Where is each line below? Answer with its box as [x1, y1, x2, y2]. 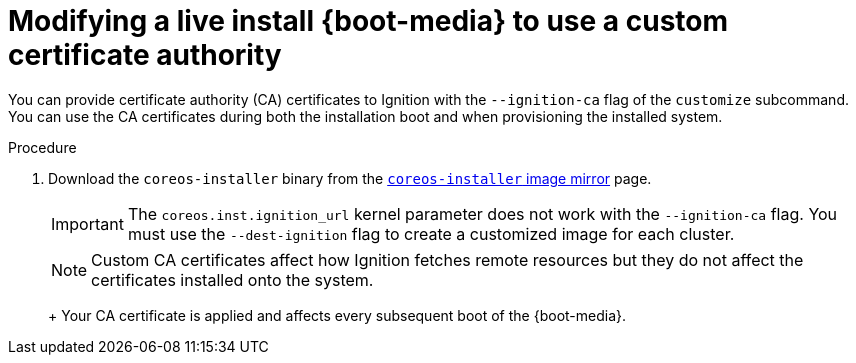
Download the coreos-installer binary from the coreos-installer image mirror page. [48, 169, 652, 187]
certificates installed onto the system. [91, 269, 374, 290]
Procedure [8, 138, 77, 156]
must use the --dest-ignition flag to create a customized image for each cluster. [127, 223, 735, 244]
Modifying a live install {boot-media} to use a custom [8, 4, 729, 38]
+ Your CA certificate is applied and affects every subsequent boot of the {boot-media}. [48, 306, 627, 324]
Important [51, 213, 124, 234]
